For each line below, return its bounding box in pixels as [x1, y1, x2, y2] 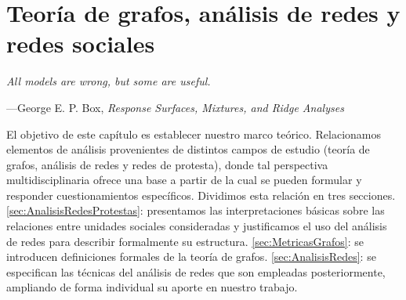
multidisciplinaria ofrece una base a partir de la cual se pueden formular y [6, 172, 362, 188]
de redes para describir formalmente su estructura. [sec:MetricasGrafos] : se [6, 233, 364, 249]
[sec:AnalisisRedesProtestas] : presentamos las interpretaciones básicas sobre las [6, 202, 385, 219]
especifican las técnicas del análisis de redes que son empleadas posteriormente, [6, 263, 386, 280]
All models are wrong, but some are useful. [6, 73, 211, 89]
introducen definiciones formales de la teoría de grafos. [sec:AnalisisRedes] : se [6, 248, 376, 265]
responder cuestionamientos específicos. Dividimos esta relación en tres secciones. [6, 186, 396, 203]
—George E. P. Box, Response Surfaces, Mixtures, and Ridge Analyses [6, 99, 344, 115]
